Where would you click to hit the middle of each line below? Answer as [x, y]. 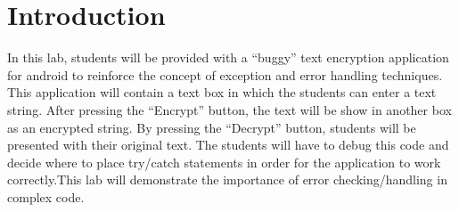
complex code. [46, 196]
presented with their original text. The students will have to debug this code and [228, 145]
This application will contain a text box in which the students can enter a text [222, 92]
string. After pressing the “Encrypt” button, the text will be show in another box [229, 109]
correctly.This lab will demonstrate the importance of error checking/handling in [227, 179]
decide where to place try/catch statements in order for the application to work [224, 162]
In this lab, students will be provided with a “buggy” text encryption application [228, 57]
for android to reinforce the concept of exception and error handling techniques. [225, 74]
